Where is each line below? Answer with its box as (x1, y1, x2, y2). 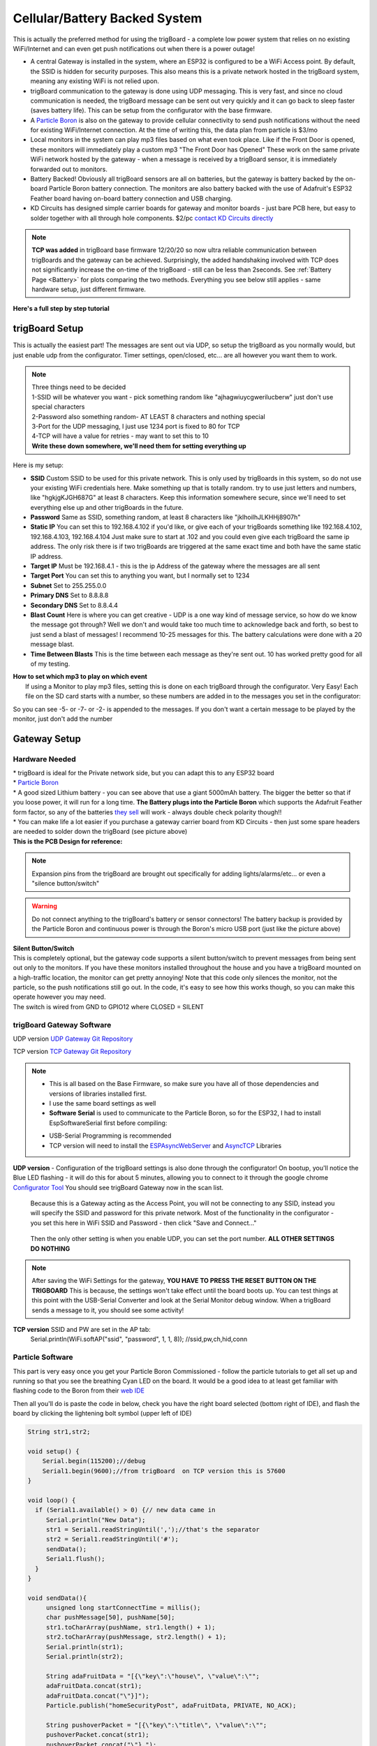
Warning (31, 902, 57, 911)
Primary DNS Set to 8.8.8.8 (30, 591, 109, 600)
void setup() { (27, 1447, 80, 1455)
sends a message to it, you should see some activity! (31, 1306, 184, 1314)
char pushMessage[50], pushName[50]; (45, 1613, 175, 1622)
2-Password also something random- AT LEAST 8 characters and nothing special (31, 412, 265, 420)
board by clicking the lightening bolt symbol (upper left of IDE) (13, 1409, 192, 1418)
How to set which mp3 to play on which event (13, 673, 148, 681)
